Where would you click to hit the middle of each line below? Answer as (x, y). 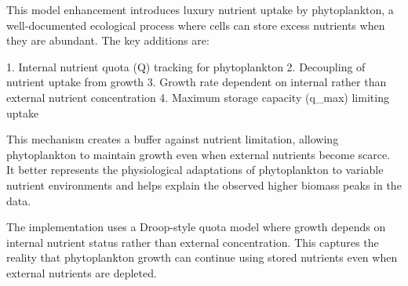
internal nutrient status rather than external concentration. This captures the (193, 242)
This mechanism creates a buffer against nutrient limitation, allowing (173, 139)
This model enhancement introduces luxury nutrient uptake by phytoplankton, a (200, 9)
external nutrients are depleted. (82, 272)
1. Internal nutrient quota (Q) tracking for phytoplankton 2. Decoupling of (186, 66)
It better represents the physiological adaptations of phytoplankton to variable (195, 170)
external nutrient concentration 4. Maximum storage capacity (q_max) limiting (198, 97)
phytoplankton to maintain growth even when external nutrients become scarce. (199, 154)
